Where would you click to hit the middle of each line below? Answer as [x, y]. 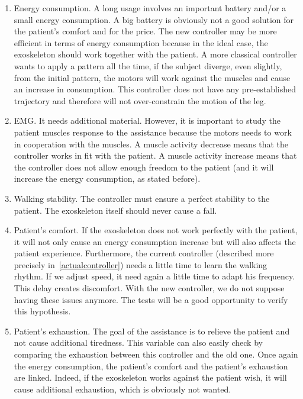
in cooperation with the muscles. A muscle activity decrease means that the [151, 144]
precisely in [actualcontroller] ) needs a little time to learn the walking [141, 264]
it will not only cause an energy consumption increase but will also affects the [155, 241]
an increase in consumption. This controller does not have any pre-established [155, 89]
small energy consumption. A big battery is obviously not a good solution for [154, 19]
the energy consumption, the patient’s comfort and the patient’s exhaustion [151, 366]
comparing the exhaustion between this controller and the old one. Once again [156, 354]
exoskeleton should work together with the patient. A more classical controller [155, 54]
